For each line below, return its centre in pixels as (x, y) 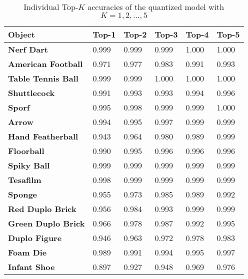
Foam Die (27, 252)
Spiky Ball (29, 165)
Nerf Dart (28, 49)
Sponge (23, 194)
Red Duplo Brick (42, 209)
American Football (45, 64)
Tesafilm (25, 180)
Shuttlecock (31, 93)
